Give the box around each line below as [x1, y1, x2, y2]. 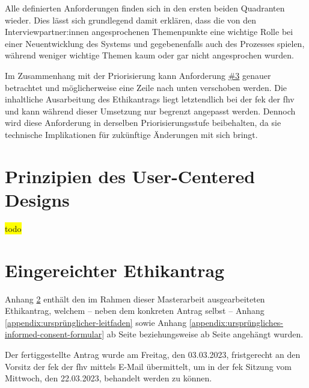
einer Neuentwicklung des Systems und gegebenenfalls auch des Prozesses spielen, [5, 37, 305, 49]
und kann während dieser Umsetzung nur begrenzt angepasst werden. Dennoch [5, 104, 296, 117]
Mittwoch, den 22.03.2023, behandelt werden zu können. [5, 372, 212, 384]
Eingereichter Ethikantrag [5, 257, 225, 282]
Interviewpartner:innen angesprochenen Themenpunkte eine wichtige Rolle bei [5, 25, 293, 38]
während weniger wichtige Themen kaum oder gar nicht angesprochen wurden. [5, 49, 294, 61]
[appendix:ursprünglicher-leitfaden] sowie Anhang [5, 316, 187, 328]
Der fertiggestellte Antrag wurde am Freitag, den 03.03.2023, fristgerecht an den [5, 348, 301, 360]
